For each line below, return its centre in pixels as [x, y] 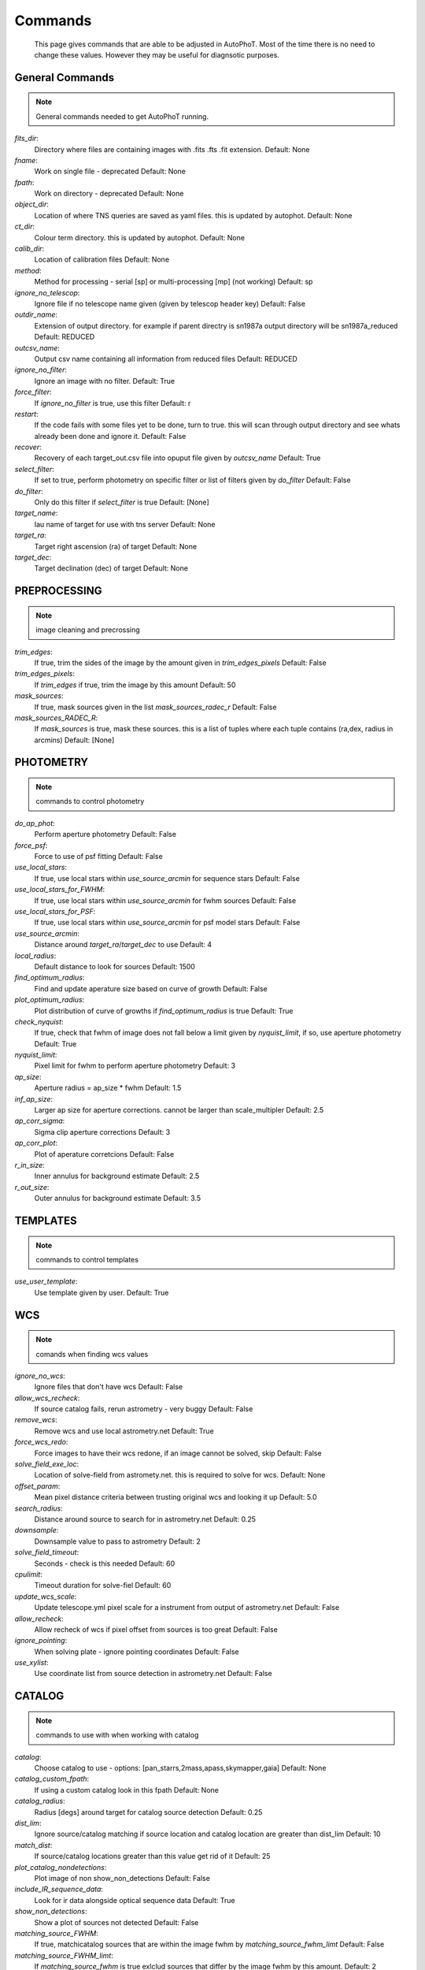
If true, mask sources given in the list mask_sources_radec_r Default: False [155, 707]
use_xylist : [31, 1663]
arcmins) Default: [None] [74, 740]
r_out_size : [32, 1187]
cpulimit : [28, 1574]
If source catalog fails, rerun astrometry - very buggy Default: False [144, 1409]
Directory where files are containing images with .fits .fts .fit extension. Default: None [172, 149]
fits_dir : [27, 139]
